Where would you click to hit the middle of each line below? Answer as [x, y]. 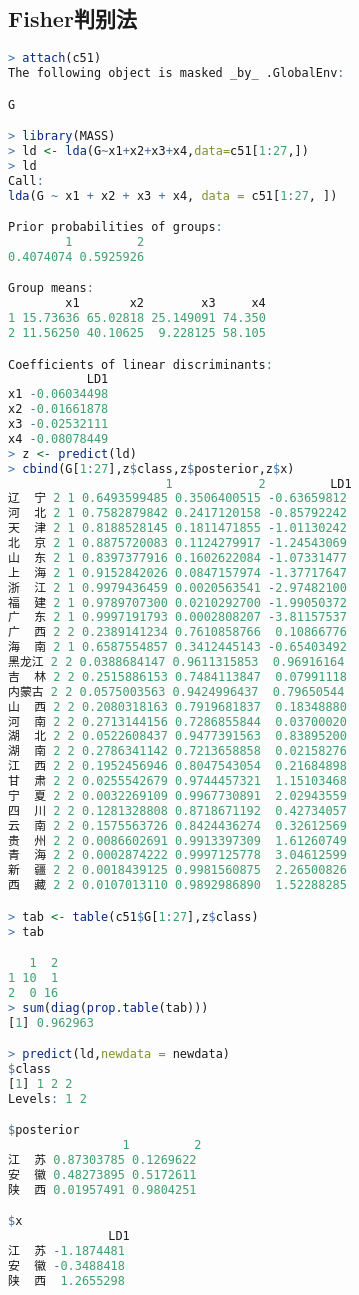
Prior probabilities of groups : [115, 227]
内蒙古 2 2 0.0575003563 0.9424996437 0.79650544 [176, 691]
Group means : [51, 288]
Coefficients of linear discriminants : [140, 364]
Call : [26, 180]
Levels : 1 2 [47, 1098]
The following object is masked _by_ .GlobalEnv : [176, 73]
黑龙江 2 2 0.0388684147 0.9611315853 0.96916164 [176, 662]
